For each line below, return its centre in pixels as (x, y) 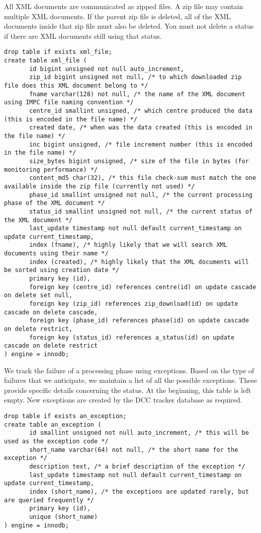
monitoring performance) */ (51, 170)
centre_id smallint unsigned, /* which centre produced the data (141, 111)
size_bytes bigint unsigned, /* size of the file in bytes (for (139, 161)
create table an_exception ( (53, 424)
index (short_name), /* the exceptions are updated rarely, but (139, 491)
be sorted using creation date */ (62, 270)
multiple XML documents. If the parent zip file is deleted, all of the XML (117, 16)
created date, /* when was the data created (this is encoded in (141, 128)
